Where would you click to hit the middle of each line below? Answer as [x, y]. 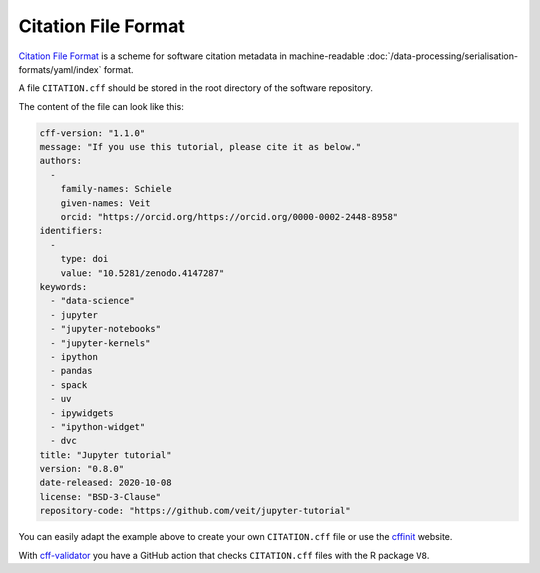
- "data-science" [92, 301]
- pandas [71, 371]
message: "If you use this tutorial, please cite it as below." [200, 147]
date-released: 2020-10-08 [105, 483]
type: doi [84, 259]
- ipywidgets [82, 413]
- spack [69, 384]
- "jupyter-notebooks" [106, 329]
